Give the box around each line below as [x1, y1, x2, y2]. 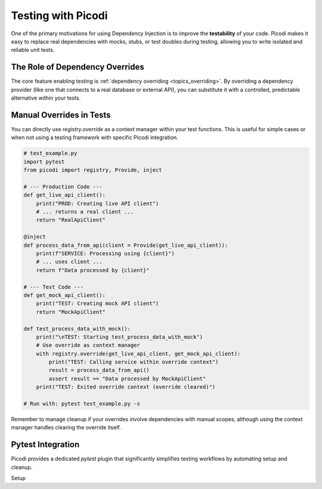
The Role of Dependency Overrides [11, 62, 144, 72]
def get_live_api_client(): [23, 191, 106, 199]
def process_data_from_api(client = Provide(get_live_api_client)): [23, 242, 228, 249]
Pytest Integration [11, 440, 80, 450]
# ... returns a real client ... [36, 209, 134, 215]
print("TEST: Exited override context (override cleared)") [36, 383, 216, 391]
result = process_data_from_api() [48, 367, 150, 374]
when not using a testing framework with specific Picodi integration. [11, 134, 178, 141]
